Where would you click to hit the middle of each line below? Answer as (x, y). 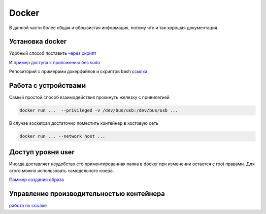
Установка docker (38, 42)
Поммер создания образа (36, 179)
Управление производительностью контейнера (87, 194)
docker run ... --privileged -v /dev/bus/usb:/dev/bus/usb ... (99, 110)
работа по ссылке (28, 206)
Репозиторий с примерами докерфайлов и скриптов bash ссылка (78, 71)
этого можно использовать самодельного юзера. (62, 171)
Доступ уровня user (42, 152)
